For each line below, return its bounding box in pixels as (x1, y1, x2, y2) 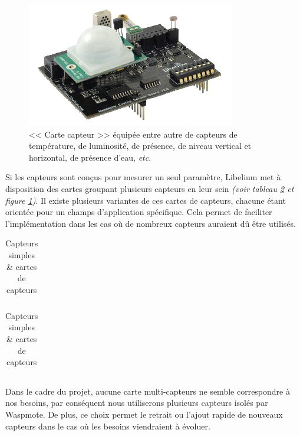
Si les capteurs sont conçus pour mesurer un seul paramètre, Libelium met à (5, 171, 281, 183)
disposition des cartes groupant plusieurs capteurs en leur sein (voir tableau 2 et (5, 182, 294, 194)
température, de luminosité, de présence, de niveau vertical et (29, 139, 252, 152)
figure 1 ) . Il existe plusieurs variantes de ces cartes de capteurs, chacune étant (5, 194, 286, 206)
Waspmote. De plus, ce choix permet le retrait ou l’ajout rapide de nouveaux (5, 408, 283, 421)
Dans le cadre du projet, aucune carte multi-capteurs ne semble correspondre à (5, 385, 290, 397)
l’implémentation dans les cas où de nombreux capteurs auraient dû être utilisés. (5, 217, 296, 229)
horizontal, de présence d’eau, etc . (29, 151, 151, 163)
